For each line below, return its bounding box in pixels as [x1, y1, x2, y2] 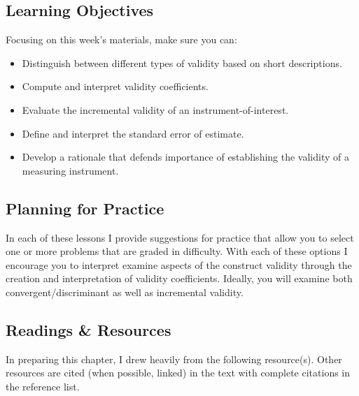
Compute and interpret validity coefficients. [22, 79, 209, 94]
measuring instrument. [22, 163, 119, 177]
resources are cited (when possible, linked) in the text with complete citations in [6, 365, 351, 380]
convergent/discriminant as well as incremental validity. [6, 284, 244, 299]
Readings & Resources [6, 318, 171, 340]
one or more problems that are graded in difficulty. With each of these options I [6, 244, 348, 258]
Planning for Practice [6, 197, 164, 219]
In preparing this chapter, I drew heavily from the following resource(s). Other [6, 351, 342, 366]
